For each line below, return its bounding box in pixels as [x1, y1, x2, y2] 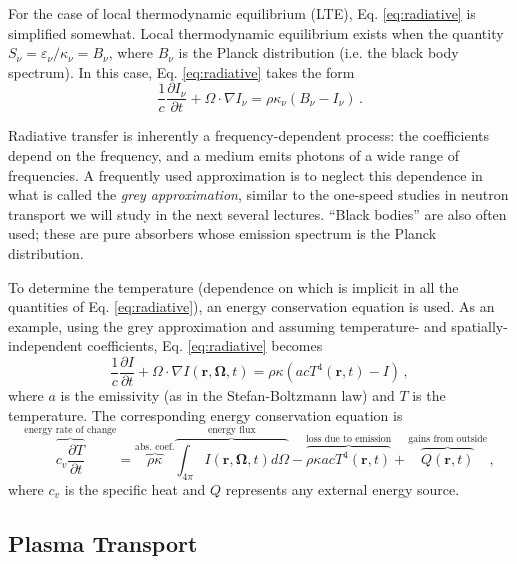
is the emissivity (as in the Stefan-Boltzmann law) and [60, 385, 395, 406]
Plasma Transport [8, 527, 198, 558]
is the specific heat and [64, 478, 206, 499]
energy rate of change [24, 424, 117, 435]
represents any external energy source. [225, 478, 460, 499]
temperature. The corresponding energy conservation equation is [8, 404, 403, 425]
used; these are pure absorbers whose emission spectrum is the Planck [8, 223, 437, 244]
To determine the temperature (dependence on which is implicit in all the [8, 276, 459, 297]
